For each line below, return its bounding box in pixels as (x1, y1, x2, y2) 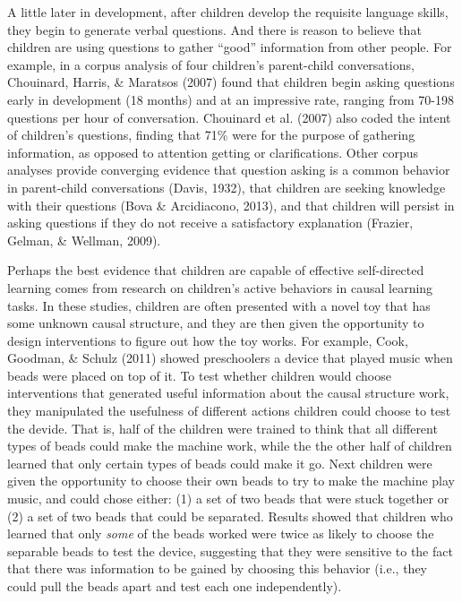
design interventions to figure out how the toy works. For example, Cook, (7, 331, 408, 349)
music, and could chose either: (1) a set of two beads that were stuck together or (7, 489, 449, 508)
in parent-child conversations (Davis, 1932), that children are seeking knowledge (7, 177, 446, 196)
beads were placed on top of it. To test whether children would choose (7, 365, 391, 384)
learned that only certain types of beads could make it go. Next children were (7, 453, 432, 472)
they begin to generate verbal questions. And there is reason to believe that (7, 20, 422, 39)
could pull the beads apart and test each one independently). (7, 577, 342, 595)
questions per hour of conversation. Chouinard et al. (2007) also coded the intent (7, 107, 451, 126)
